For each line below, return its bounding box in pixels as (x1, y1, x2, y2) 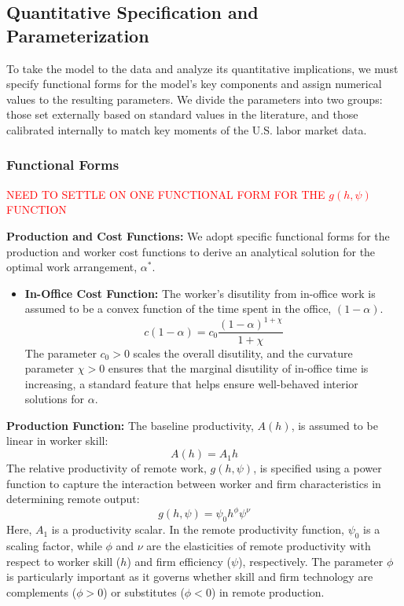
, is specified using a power (253, 460, 382, 476)
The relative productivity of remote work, (6, 460, 207, 476)
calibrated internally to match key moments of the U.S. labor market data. (6, 121, 367, 138)
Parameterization (6, 23, 149, 47)
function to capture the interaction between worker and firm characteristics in (6, 475, 381, 491)
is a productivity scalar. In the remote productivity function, (51, 521, 344, 538)
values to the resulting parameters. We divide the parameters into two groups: (6, 90, 383, 107)
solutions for (24, 391, 85, 407)
